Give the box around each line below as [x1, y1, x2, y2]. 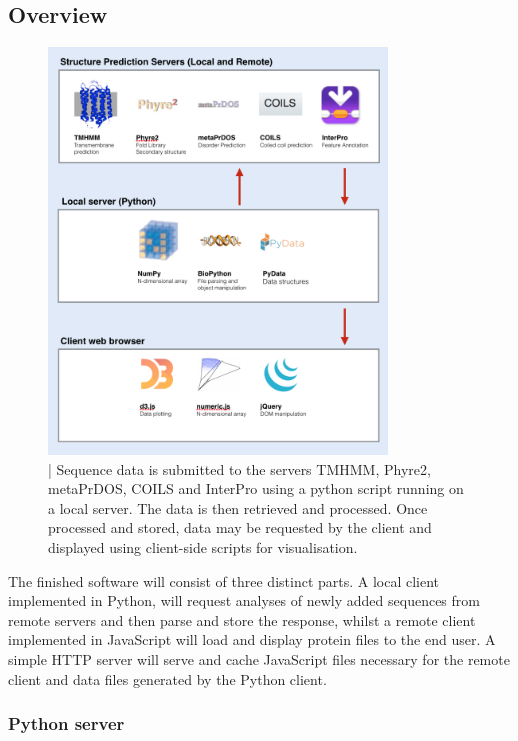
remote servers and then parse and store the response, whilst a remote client [8, 609, 476, 630]
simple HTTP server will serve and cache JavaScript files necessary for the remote [8, 649, 510, 669]
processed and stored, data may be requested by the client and [48, 517, 432, 538]
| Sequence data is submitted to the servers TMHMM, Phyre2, [48, 458, 431, 479]
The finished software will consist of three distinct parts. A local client [8, 570, 440, 591]
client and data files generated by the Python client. [8, 668, 327, 689]
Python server [8, 711, 125, 736]
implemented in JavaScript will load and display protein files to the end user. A [8, 629, 496, 650]
